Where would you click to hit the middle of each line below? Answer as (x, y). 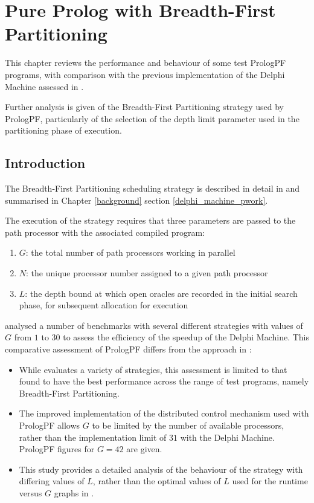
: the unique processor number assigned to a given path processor (147, 273)
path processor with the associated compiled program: (105, 232)
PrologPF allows (50, 425)
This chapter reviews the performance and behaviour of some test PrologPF (146, 63)
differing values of (52, 481)
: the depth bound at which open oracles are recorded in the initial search (161, 293)
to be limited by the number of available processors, (188, 425)
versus (30, 492)
